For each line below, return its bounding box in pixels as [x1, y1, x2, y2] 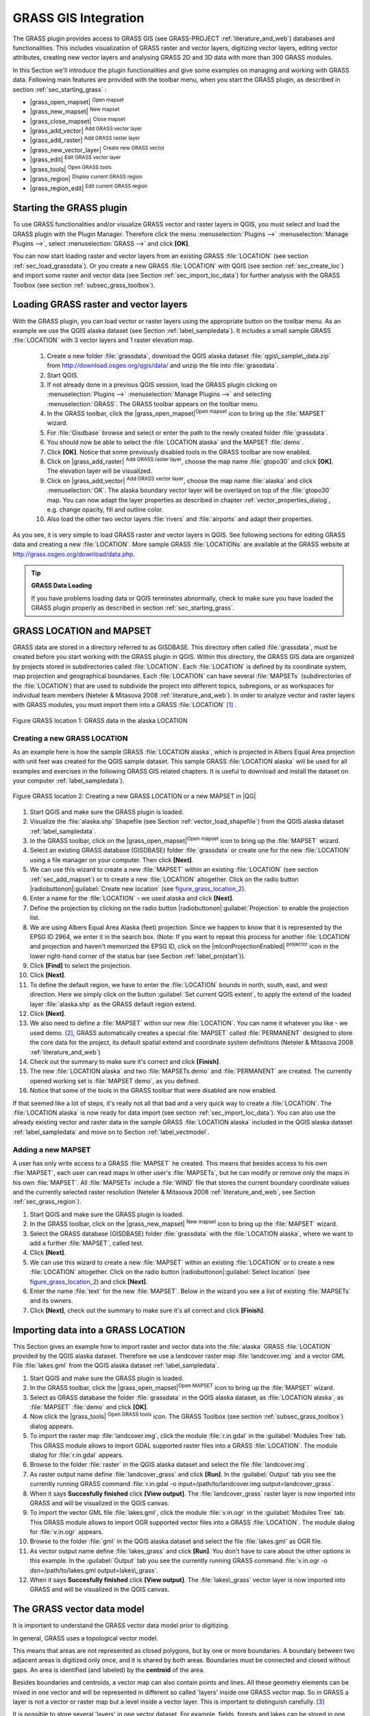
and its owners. [29, 1297, 73, 1305]
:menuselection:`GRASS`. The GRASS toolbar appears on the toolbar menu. [47, 399, 260, 408]
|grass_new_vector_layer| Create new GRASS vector [29, 145, 165, 154]
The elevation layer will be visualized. [47, 467, 153, 475]
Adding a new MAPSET [12, 1145, 91, 1155]
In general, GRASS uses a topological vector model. [12, 1634, 159, 1642]
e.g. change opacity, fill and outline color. [47, 505, 164, 513]
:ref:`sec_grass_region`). [12, 1198, 82, 1206]
